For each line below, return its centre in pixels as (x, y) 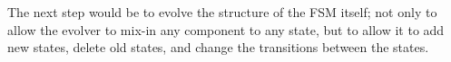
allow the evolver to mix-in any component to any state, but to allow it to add (226, 29)
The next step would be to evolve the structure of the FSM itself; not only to (222, 12)
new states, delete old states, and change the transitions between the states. (218, 47)
